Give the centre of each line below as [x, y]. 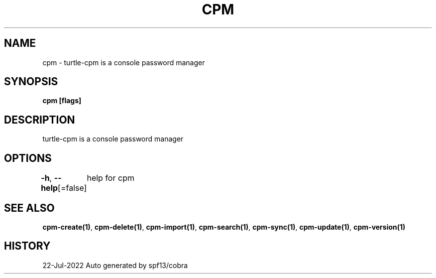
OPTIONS [28, 158]
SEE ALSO [29, 208]
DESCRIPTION [40, 120]
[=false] [72, 188]
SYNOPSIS [31, 82]
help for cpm [110, 178]
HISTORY [27, 246]
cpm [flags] [62, 101]
